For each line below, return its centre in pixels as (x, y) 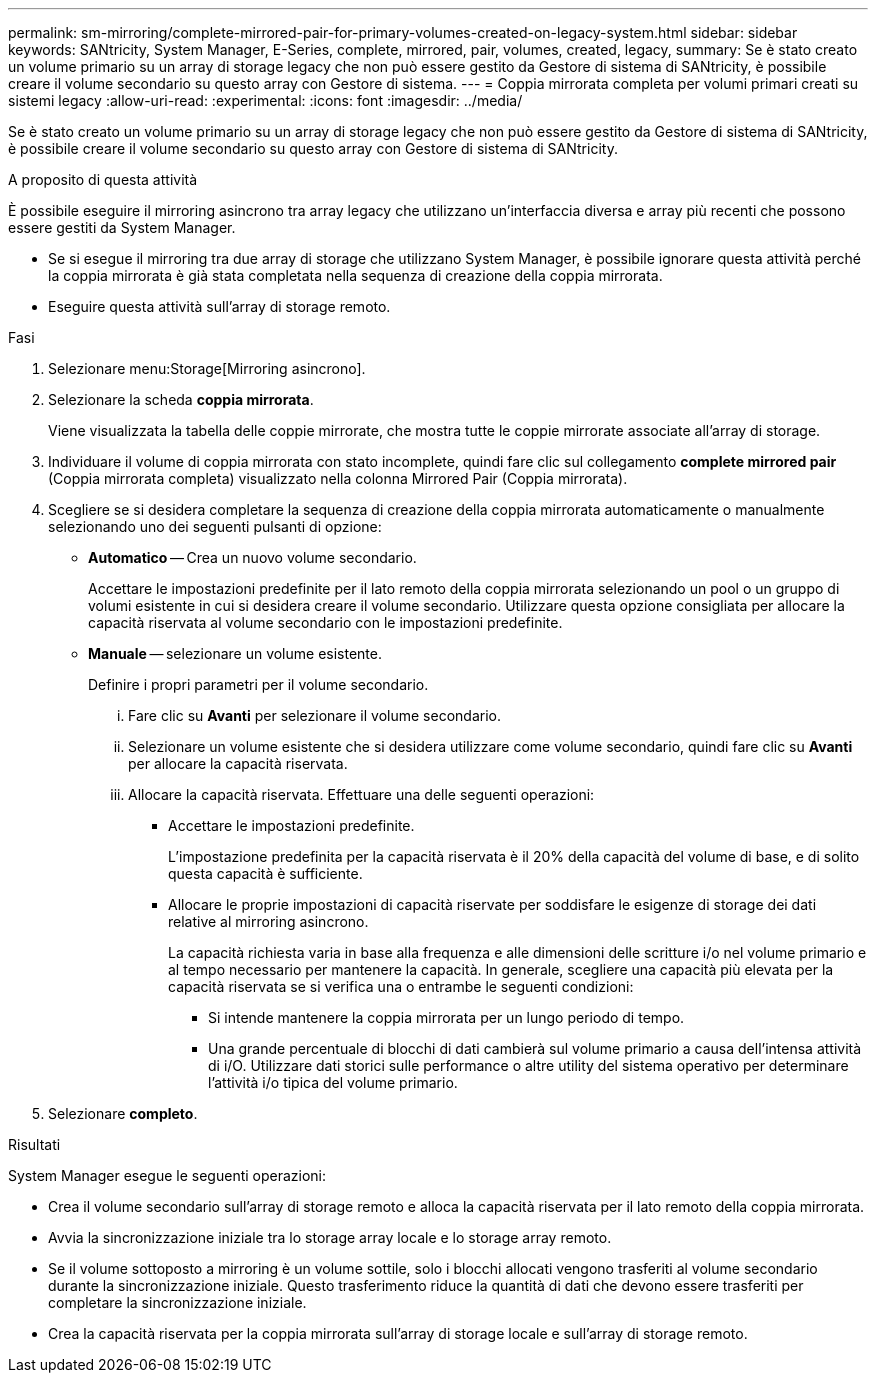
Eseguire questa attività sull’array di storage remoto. (219, 306)
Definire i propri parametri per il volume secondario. (258, 684)
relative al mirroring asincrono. (268, 921)
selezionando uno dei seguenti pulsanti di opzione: (215, 526)
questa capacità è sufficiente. (265, 873)
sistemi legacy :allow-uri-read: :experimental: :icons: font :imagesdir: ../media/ (265, 100)
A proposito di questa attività (103, 179)
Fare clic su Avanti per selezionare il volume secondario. (314, 715)
